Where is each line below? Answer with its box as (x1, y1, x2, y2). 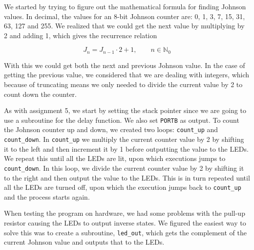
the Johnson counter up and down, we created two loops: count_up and (4, 124, 218, 135)
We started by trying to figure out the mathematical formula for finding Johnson (4, 1, 246, 11)
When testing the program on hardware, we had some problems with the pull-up (4, 208, 245, 218)
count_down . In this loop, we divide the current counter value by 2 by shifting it (4, 162, 244, 173)
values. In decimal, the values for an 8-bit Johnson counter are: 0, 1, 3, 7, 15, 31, (4, 11, 245, 21)
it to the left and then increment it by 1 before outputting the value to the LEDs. (4, 143, 249, 154)
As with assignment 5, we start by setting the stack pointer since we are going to (4, 105, 247, 115)
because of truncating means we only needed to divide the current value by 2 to (4, 79, 243, 90)
